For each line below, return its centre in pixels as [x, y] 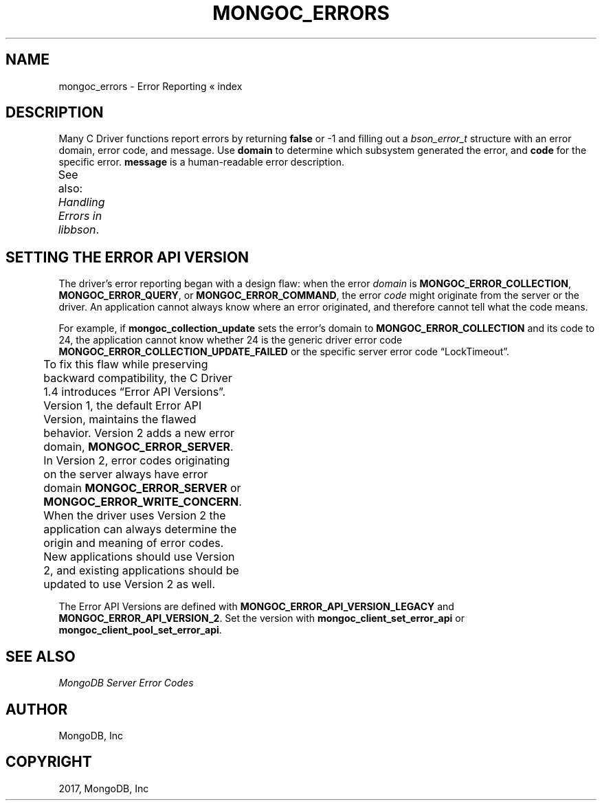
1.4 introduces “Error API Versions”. [135, 392]
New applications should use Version [139, 557]
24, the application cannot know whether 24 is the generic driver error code [231, 340]
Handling [81, 202]
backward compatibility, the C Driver [138, 378]
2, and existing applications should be [141, 571]
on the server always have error [126, 474]
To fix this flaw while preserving [126, 365]
